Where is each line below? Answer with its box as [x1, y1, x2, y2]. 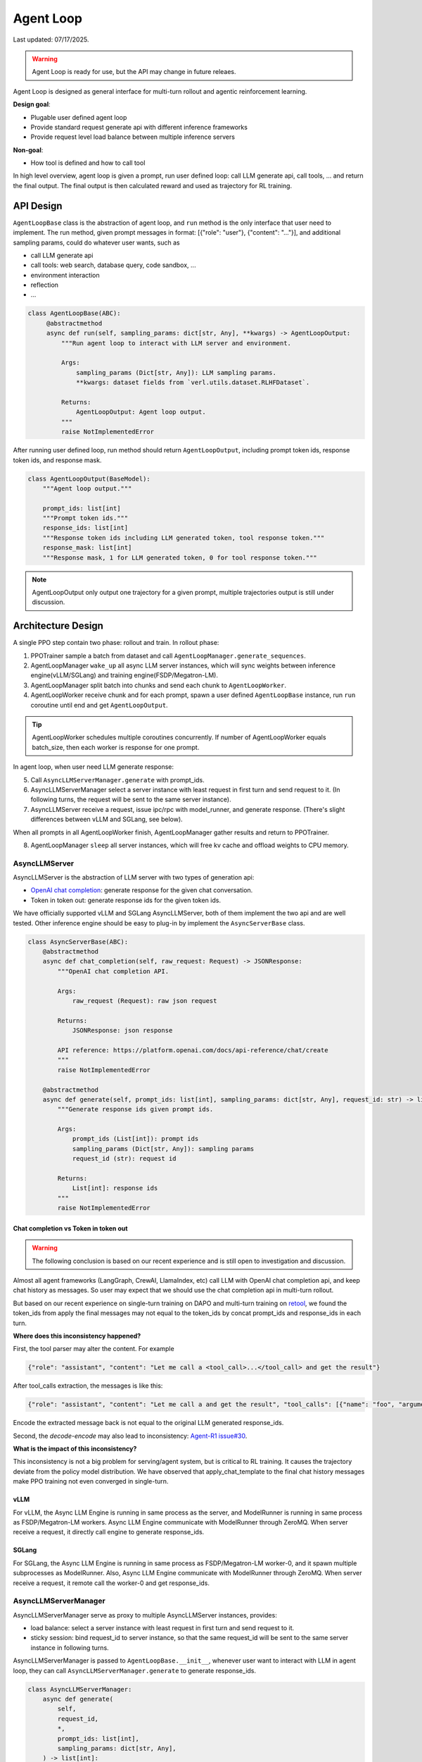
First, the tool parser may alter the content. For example [13, 1345, 175, 1353]
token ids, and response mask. [13, 455, 102, 464]
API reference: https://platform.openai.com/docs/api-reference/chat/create [57, 1046, 328, 1054]
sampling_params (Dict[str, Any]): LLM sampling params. [76, 369, 277, 376]
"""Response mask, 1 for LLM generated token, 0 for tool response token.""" [42, 553, 318, 562]
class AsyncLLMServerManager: [27, 1685, 132, 1693]
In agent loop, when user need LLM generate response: [13, 763, 174, 771]
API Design [13, 199, 63, 211]
